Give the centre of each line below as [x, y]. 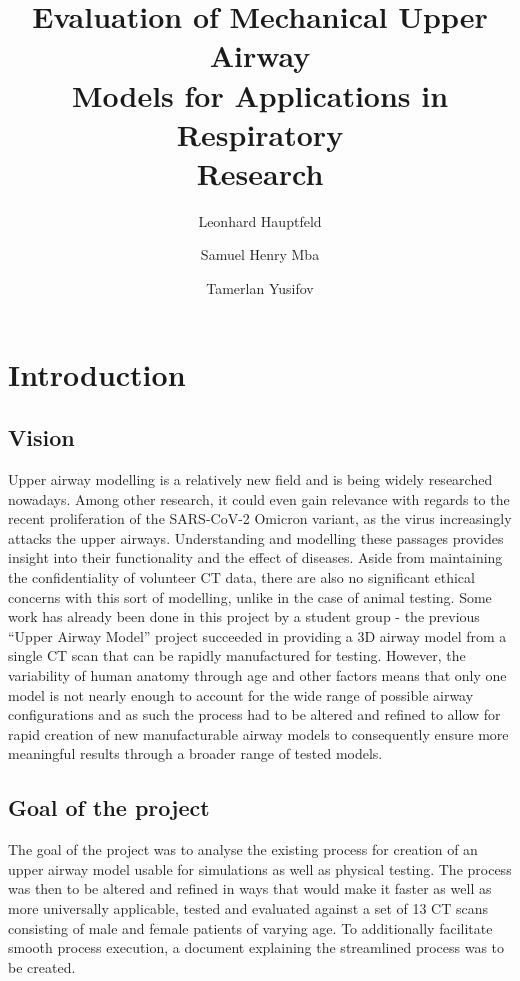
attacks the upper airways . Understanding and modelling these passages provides [256, 537]
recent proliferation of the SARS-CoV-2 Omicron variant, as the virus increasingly [260, 518]
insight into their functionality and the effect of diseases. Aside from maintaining [255, 557]
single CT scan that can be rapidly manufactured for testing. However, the [237, 655]
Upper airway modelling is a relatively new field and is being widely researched [250, 479]
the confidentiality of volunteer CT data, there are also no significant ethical [241, 577]
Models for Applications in [260, 94]
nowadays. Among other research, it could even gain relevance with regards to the [259, 498]
